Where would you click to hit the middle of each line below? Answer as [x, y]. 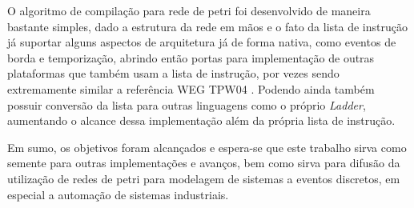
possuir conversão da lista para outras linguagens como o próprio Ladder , [187, 104]
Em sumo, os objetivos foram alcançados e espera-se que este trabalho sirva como [207, 147]
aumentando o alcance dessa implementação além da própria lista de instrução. [201, 120]
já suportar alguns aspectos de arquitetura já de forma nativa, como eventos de [202, 42]
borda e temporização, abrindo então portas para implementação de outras [191, 57]
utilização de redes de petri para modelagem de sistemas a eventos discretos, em [204, 178]
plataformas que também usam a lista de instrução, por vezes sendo [173, 73]
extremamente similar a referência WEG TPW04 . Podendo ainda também [191, 88]
